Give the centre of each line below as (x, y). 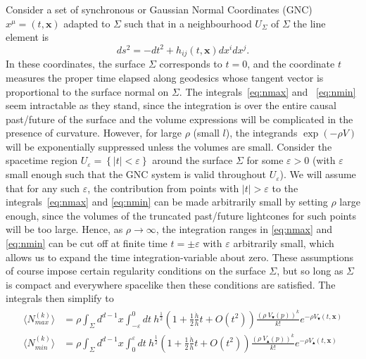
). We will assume (318, 174)
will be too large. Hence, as (64, 229)
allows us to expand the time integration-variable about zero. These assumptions (180, 257)
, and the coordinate (291, 64)
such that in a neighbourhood (188, 23)
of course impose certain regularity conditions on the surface (136, 271)
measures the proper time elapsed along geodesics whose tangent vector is (165, 77)
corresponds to (191, 64)
